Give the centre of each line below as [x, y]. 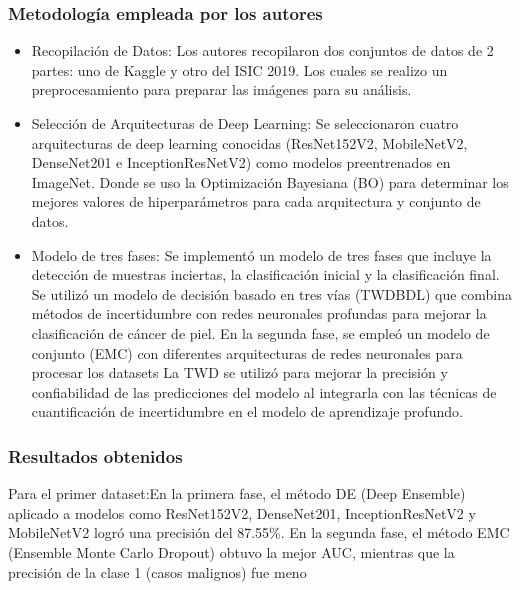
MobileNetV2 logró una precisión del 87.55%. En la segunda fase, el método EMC [259, 532]
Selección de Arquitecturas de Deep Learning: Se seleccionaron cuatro [245, 123]
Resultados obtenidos [95, 455]
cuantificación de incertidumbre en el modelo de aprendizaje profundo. [247, 411]
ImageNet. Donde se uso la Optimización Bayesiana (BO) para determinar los [270, 181]
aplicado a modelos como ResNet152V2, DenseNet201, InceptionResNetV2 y [242, 512]
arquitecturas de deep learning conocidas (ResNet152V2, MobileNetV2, [249, 142]
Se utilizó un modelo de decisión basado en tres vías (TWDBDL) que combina [272, 293]
